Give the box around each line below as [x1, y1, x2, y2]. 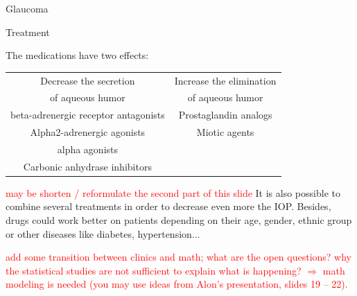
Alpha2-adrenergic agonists [30, 125, 146, 139]
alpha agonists [57, 141, 119, 156]
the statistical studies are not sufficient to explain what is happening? [6, 263, 302, 277]
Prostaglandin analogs [178, 107, 272, 122]
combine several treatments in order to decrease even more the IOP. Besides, [6, 199, 331, 214]
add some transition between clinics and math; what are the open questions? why [6, 250, 351, 264]
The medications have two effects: [6, 48, 149, 62]
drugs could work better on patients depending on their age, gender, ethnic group [6, 213, 352, 227]
